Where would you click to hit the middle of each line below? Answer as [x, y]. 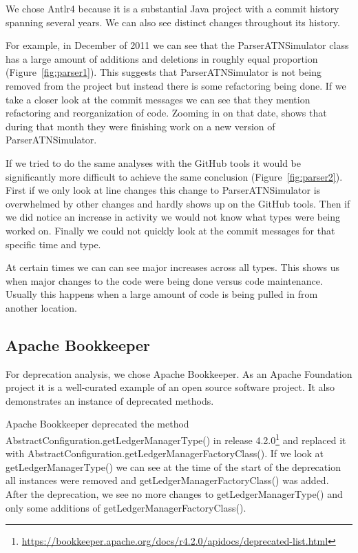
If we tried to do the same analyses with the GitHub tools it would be [153, 162]
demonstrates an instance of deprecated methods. [110, 400]
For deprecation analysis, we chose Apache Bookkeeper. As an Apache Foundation [179, 373]
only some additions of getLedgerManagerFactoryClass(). [126, 507]
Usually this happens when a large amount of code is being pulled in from [162, 294]
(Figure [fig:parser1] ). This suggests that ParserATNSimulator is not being [164, 72]
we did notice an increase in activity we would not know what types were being [173, 217]
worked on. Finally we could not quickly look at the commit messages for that [170, 230]
